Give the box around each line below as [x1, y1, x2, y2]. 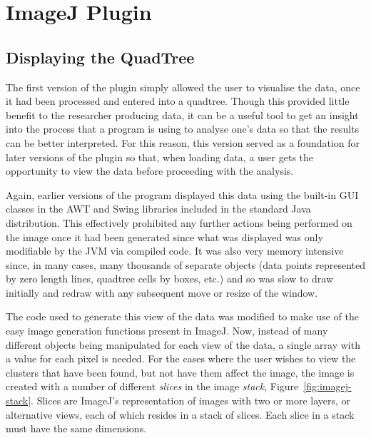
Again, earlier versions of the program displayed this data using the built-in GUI [6, 187, 359, 202]
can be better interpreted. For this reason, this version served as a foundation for [6, 135, 360, 150]
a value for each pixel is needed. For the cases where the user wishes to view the [6, 351, 356, 366]
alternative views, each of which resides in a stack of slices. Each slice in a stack [6, 407, 355, 422]
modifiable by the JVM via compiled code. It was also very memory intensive [6, 243, 344, 258]
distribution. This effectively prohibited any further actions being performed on [6, 215, 352, 230]
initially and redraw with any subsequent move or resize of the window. [6, 285, 318, 300]
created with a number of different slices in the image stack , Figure [6, 379, 299, 394]
